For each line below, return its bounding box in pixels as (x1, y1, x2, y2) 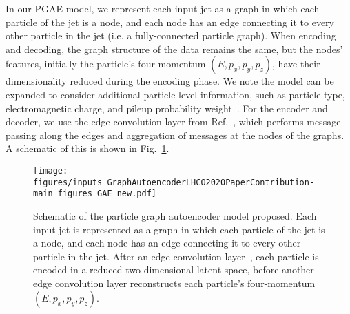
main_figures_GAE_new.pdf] (33, 189, 156, 199)
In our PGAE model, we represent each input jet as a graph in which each (6, 1, 320, 15)
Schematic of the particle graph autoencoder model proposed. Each (33, 208, 317, 222)
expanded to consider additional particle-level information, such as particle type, (6, 87, 345, 101)
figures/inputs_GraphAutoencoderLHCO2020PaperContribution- (33, 177, 315, 187)
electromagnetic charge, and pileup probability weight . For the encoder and (6, 101, 328, 115)
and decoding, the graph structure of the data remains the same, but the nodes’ (6, 41, 343, 56)
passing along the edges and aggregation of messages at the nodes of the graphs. (6, 127, 344, 142)
